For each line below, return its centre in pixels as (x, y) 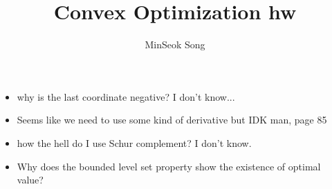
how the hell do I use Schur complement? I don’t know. (134, 142)
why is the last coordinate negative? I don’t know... (126, 96)
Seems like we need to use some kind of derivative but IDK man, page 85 (172, 120)
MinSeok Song (175, 44)
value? (30, 180)
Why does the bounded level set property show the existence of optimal (169, 166)
